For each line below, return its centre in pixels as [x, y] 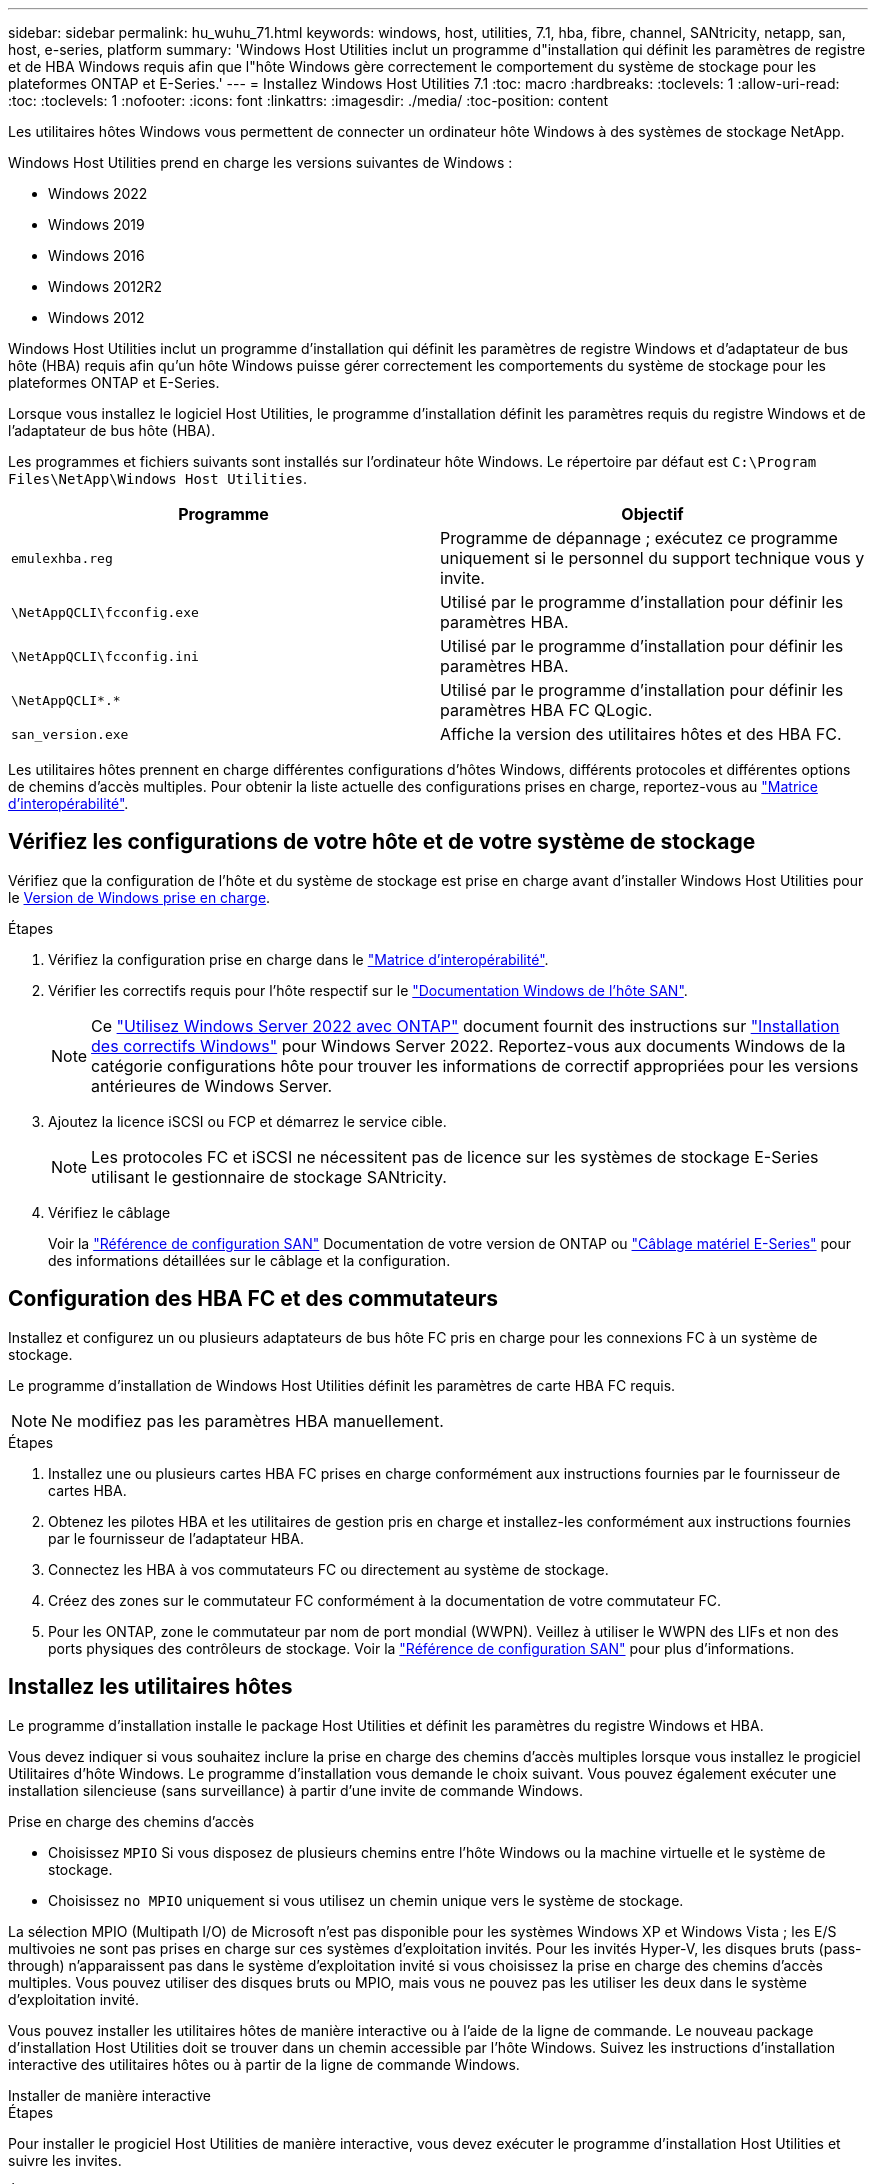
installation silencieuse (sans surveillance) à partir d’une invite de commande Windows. [295, 1790]
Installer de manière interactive [109, 2095]
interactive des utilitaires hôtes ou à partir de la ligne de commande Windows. [264, 2064]
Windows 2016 [96, 255]
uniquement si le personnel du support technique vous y [652, 558]
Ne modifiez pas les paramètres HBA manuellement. [247, 1420]
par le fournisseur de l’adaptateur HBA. [176, 1538]
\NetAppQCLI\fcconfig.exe [105, 612]
